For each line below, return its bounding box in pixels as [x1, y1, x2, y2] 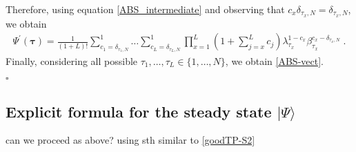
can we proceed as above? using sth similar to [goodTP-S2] [6, 133, 255, 147]
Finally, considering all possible [6, 53, 138, 68]
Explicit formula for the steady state [6, 100, 272, 122]
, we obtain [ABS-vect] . [225, 53, 324, 68]
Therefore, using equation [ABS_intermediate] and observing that [6, 2, 285, 16]
